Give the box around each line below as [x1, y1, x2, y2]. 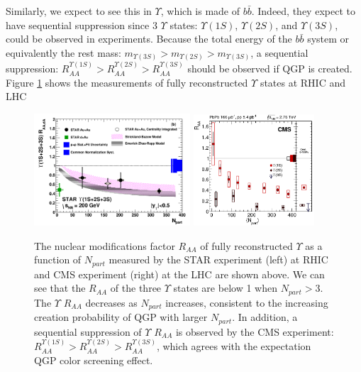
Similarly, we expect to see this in [6, 4, 152, 18]
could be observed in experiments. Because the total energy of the [6, 31, 292, 46]
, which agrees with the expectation [156, 339, 311, 354]
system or [307, 31, 350, 46]
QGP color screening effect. [34, 352, 153, 367]
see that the [34, 280, 86, 295]
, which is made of [160, 4, 240, 18]
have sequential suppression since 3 [6, 17, 157, 32]
